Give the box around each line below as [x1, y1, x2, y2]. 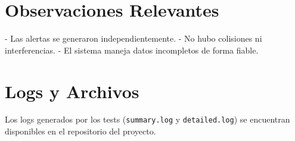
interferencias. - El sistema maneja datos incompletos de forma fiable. [5, 43, 259, 56]
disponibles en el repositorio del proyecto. [5, 125, 156, 137]
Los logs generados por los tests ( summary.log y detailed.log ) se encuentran [5, 113, 290, 126]
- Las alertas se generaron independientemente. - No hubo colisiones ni [5, 32, 262, 45]
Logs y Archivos [5, 79, 139, 103]
